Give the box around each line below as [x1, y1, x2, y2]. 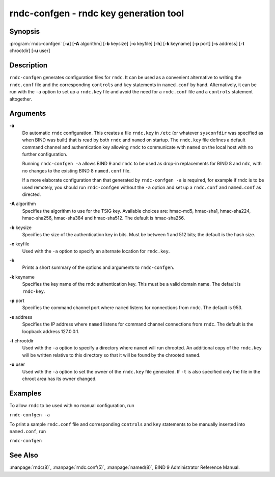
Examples [9, 389, 42, 397]
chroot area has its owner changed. [22, 375, 97, 382]
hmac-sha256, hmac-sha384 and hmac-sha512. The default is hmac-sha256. [22, 215, 185, 221]
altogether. [9, 96, 33, 102]
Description [9, 61, 48, 70]
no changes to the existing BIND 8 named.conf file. [22, 167, 131, 173]
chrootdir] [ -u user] [9, 47, 50, 54]
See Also [9, 451, 38, 460]
